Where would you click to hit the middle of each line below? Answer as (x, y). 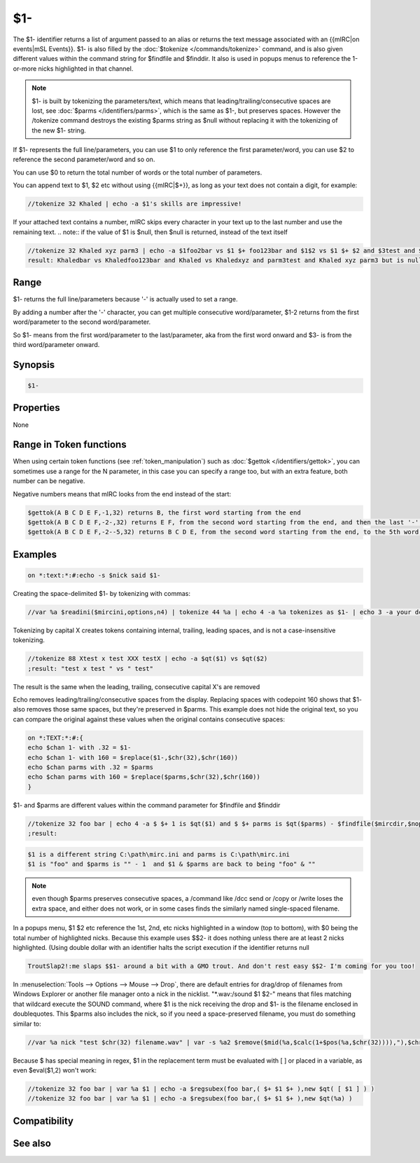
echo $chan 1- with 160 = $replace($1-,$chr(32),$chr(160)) (133, 757)
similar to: (27, 1023)
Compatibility (43, 1121)
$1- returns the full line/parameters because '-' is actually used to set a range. (125, 299)
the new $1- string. (59, 130)
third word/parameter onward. (56, 345)
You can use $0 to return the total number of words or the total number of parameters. (138, 172)
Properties (36, 408)
